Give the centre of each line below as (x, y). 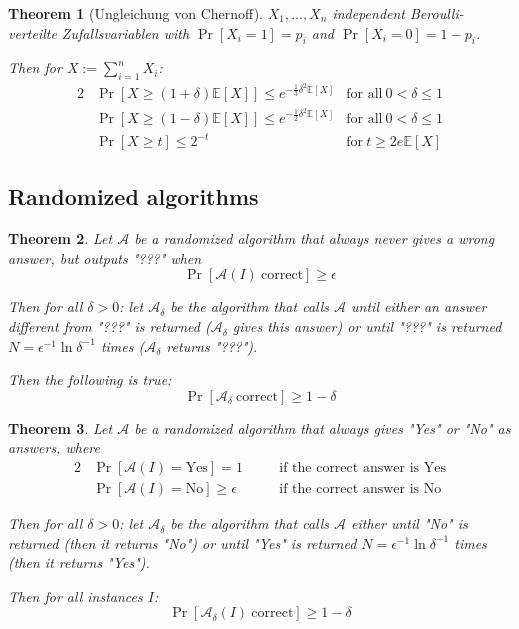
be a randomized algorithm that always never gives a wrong (314, 238)
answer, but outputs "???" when (105, 257)
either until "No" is (409, 523)
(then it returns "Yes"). (79, 562)
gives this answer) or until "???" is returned (367, 326)
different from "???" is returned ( (109, 326)
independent (369, 13)
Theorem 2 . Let (60, 238)
